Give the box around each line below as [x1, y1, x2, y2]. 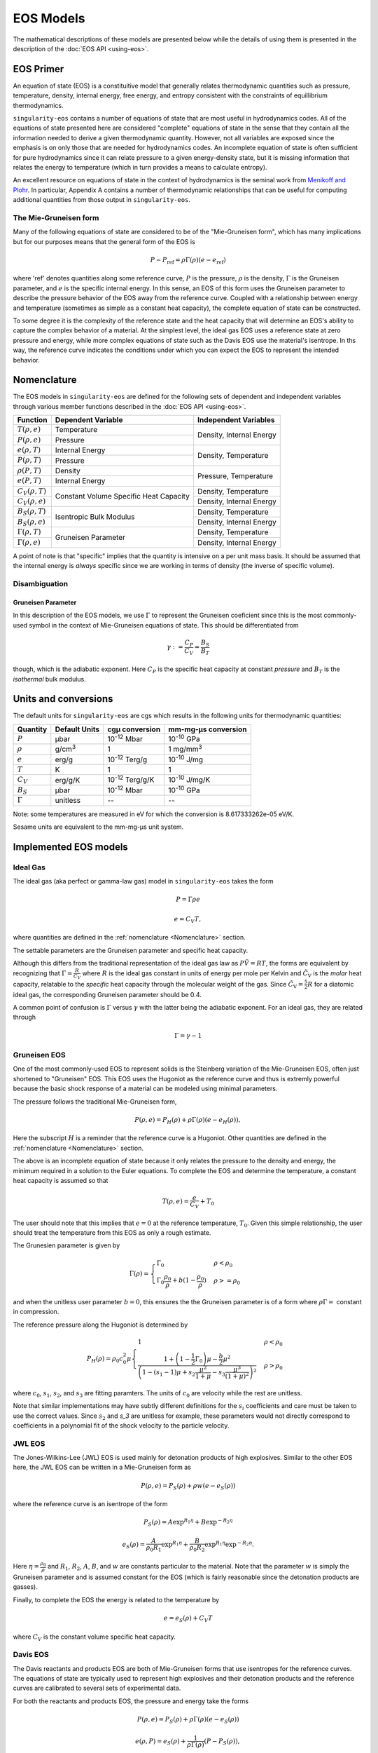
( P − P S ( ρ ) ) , [204, 1737, 240, 1746]
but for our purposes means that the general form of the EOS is [13, 237, 195, 245]
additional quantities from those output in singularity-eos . [13, 196, 190, 204]
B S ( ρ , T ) [17, 507, 46, 517]
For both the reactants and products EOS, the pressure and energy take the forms [13, 1697, 248, 1705]
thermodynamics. [13, 101, 64, 109]
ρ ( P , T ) [17, 466, 42, 475]
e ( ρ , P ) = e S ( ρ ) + [135, 1737, 186, 1746]
